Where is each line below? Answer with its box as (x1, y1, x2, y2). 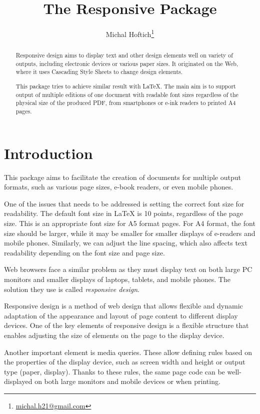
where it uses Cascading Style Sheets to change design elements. (15, 67, 183, 76)
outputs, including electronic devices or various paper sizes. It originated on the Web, (15, 59, 238, 67)
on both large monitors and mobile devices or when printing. (34, 376, 220, 386)
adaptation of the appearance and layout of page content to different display (4, 310, 238, 320)
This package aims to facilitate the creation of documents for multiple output (4, 171, 241, 182)
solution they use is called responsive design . (4, 283, 139, 294)
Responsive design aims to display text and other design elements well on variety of (15, 51, 233, 59)
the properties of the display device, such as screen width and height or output (4, 356, 245, 367)
